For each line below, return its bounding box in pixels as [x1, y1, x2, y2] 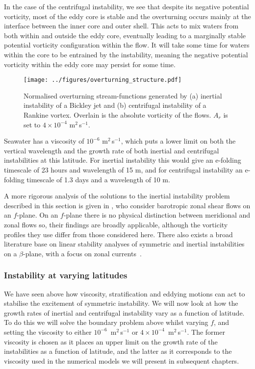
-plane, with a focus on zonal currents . [23, 248, 142, 258]
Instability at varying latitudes [4, 269, 127, 281]
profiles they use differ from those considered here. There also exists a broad [4, 229, 233, 239]
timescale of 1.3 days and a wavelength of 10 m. [26, 174, 170, 184]
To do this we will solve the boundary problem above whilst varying [4, 317, 208, 327]
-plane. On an [17, 210, 58, 220]
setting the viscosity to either [4, 326, 92, 337]
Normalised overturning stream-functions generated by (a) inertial [24, 90, 222, 100]
